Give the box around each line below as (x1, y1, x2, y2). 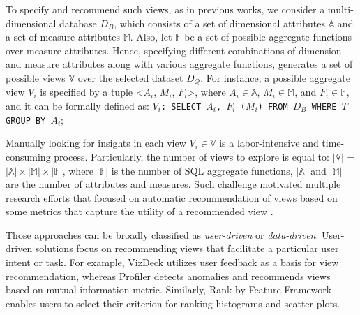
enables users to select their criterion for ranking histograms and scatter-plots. (6, 295, 340, 310)
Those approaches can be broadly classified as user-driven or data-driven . (6, 227, 319, 242)
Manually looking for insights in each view (6, 135, 186, 150)
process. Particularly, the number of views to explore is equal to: (54, 149, 329, 163)
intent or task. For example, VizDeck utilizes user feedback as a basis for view (6, 255, 339, 270)
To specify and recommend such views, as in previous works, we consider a (6, 2, 325, 16)
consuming (6, 149, 51, 163)
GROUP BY (6, 115, 46, 126)
